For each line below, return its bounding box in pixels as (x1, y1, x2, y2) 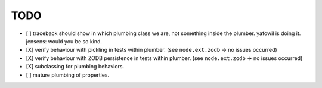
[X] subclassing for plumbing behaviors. (26, 63, 125, 70)
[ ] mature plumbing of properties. (26, 71, 110, 78)
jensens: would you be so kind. (26, 37, 103, 45)
